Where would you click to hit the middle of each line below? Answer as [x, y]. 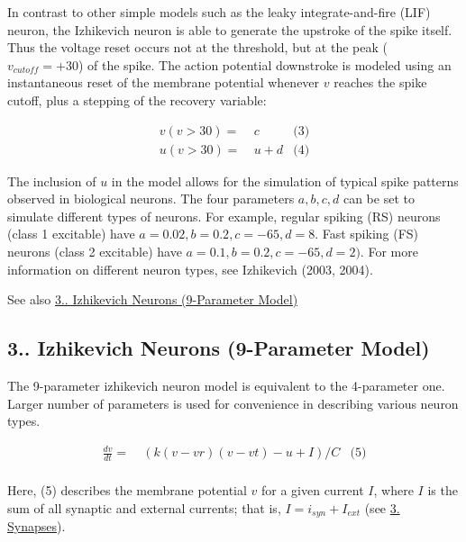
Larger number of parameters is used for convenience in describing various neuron [233, 403]
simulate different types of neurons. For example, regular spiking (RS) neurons [224, 216]
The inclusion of [52, 181]
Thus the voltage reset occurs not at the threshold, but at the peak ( [197, 47]
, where [393, 490]
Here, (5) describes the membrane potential [127, 490]
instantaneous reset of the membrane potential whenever [164, 82]
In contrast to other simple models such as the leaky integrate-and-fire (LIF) [219, 12]
